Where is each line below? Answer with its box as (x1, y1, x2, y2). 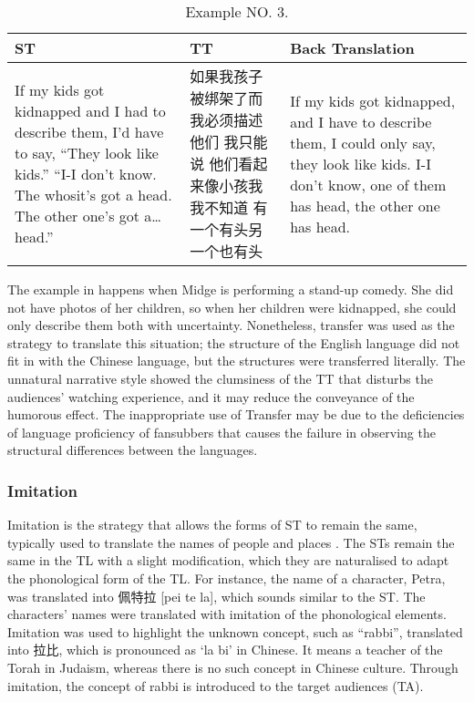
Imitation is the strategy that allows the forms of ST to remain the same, (7, 515, 417, 534)
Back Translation (290, 37, 415, 58)
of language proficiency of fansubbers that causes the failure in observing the (7, 422, 436, 441)
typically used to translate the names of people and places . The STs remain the (7, 532, 455, 552)
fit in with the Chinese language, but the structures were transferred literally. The (7, 351, 466, 370)
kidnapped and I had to (15, 100, 166, 121)
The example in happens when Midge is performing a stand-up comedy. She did (7, 280, 454, 298)
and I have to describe (290, 110, 432, 132)
